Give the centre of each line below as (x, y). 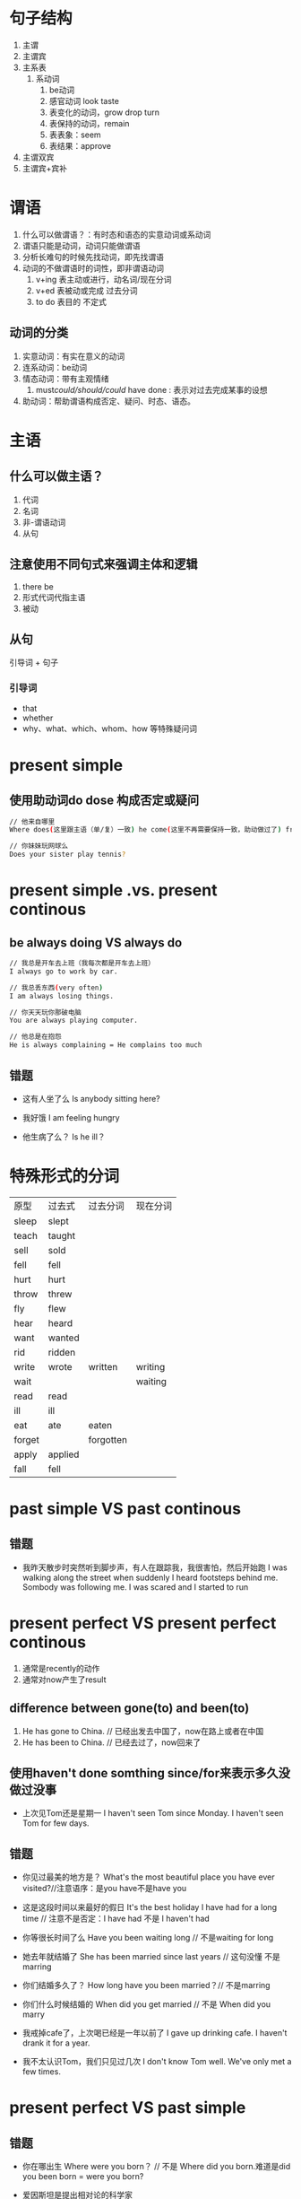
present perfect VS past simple (128, 2108)
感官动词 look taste (84, 100)
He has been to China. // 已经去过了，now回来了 (112, 1742)
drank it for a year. (56, 2043)
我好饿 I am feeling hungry (71, 1117)
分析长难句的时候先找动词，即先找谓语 (93, 257)
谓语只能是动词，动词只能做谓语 (81, 245)
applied (64, 1454)
